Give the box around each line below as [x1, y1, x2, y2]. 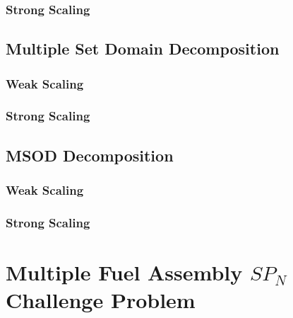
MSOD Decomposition [6, 144, 174, 166]
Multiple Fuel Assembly [6, 257, 243, 286]
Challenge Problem [6, 285, 196, 314]
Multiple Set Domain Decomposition [6, 38, 280, 59]
